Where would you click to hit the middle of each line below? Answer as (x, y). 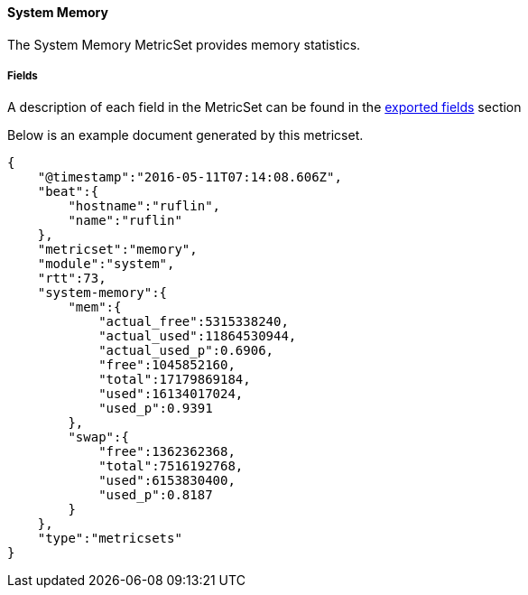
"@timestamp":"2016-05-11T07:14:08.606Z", (190, 177)
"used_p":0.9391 (156, 409)
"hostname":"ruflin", (144, 206)
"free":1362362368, (167, 452)
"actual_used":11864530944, (198, 336)
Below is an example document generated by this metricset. (185, 135)
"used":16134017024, (171, 394)
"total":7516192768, (171, 466)
